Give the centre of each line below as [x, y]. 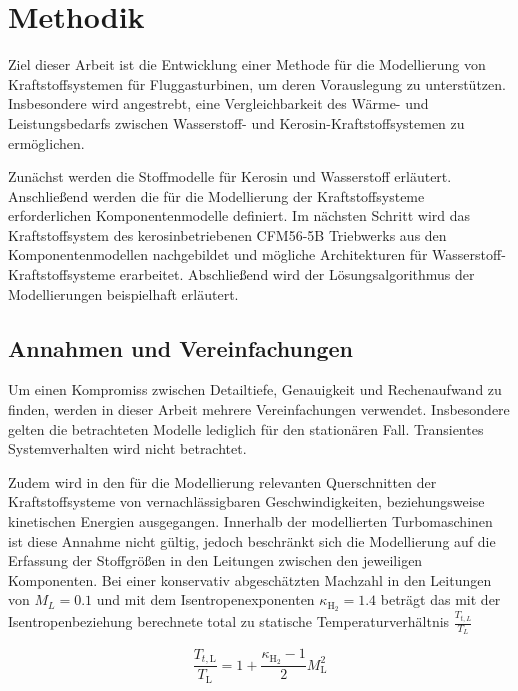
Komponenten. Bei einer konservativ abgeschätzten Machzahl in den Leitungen [250, 579]
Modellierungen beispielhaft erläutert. [123, 293]
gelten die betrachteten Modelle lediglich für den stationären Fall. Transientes [246, 428]
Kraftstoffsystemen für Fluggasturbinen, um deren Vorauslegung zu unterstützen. [257, 83]
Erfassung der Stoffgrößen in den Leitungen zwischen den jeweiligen [215, 560]
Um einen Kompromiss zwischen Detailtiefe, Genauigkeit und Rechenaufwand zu [255, 389]
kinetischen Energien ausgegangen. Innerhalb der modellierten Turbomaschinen [250, 521]
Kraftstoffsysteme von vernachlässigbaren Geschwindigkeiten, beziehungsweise [246, 501]
